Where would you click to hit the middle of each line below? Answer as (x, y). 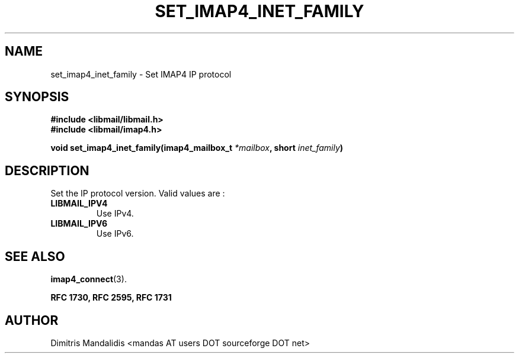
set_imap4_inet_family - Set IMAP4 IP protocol (141, 74)
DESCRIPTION (47, 170)
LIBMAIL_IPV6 (79, 224)
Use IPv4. (115, 214)
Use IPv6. (115, 234)
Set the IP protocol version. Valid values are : (138, 193)
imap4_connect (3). (89, 279)
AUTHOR (32, 320)
